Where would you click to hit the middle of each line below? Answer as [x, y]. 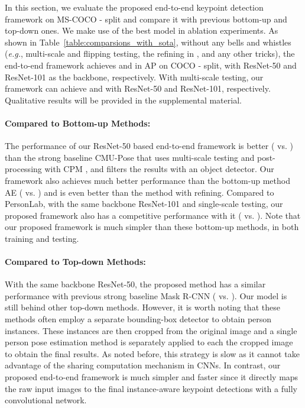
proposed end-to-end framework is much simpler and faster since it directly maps [152, 377]
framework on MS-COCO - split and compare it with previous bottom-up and [146, 19]
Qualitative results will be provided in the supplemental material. [123, 100]
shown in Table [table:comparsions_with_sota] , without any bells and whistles [148, 42]
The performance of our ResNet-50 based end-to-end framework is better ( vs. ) [149, 146]
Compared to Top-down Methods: [75, 262]
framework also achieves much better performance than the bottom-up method [147, 180]
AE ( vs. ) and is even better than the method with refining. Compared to [139, 192]
